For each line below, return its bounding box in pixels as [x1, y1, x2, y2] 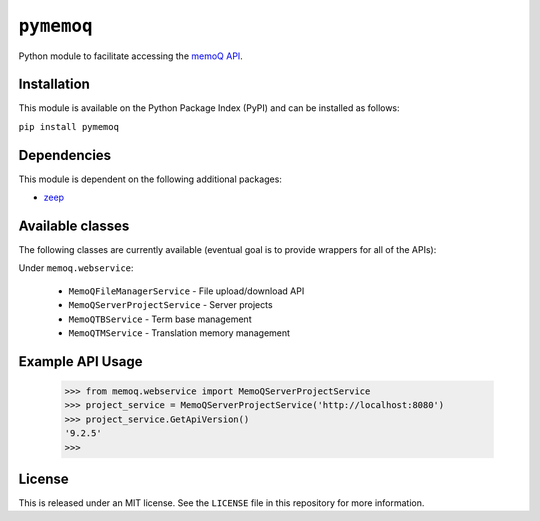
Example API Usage [18, 353, 143, 370]
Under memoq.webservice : [18, 262, 134, 274]
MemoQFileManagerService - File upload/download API [68, 285, 305, 297]
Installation [18, 76, 90, 93]
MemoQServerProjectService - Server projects [68, 299, 274, 311]
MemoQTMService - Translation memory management [68, 327, 290, 339]
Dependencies [18, 146, 112, 164]
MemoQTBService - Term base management [68, 313, 252, 325]
